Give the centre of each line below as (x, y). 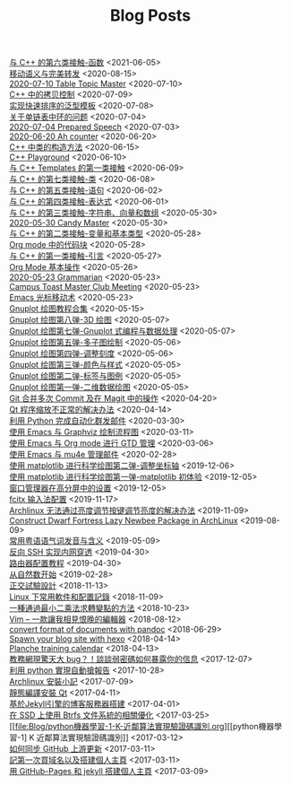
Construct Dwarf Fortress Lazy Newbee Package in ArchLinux (124, 520)
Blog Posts (150, 16)
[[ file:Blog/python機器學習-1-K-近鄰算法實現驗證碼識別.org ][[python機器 (142, 727)
